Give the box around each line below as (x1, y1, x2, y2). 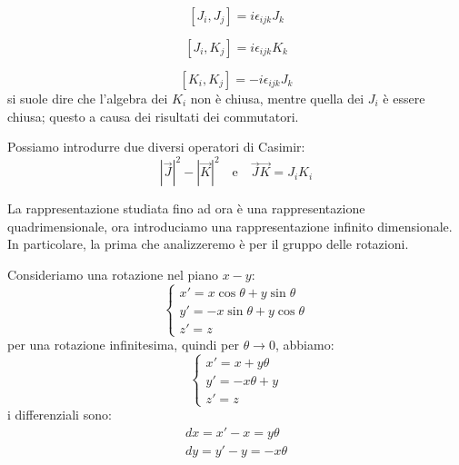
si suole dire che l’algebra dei (7, 89, 168, 107)
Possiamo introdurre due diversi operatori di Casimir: (7, 137, 305, 156)
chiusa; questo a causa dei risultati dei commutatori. (7, 106, 299, 125)
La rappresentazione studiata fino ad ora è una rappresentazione (7, 199, 365, 218)
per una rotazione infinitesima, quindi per (7, 335, 239, 354)
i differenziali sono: (7, 405, 112, 424)
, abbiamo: (274, 335, 334, 354)
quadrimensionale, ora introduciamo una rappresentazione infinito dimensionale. (7, 216, 453, 235)
